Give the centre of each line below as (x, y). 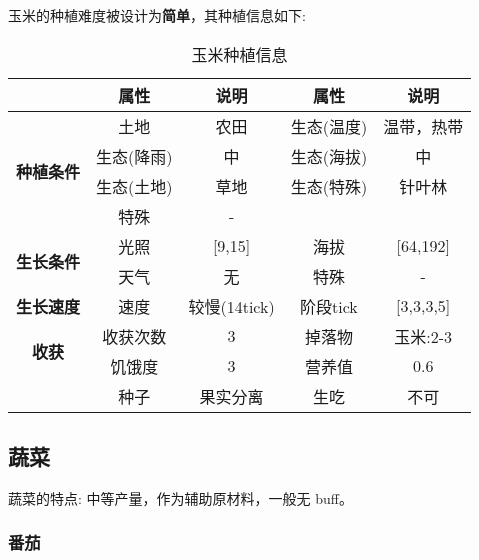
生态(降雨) (134, 156)
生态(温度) (329, 126)
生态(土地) (134, 186)
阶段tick (329, 306)
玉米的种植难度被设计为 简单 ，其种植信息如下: (157, 15)
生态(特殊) (329, 186)
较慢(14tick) (231, 306)
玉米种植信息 (239, 54)
